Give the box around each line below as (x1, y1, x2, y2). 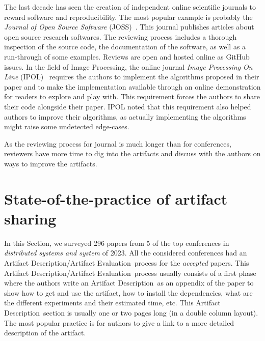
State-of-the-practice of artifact (4, 188, 228, 209)
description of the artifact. (4, 327, 86, 338)
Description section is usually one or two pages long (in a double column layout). (4, 307, 258, 318)
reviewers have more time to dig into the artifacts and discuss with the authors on (4, 148, 261, 159)
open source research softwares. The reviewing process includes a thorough (4, 31, 237, 42)
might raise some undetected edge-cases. (4, 121, 129, 132)
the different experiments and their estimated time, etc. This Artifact (4, 297, 221, 308)
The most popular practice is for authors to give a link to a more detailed (4, 317, 234, 328)
